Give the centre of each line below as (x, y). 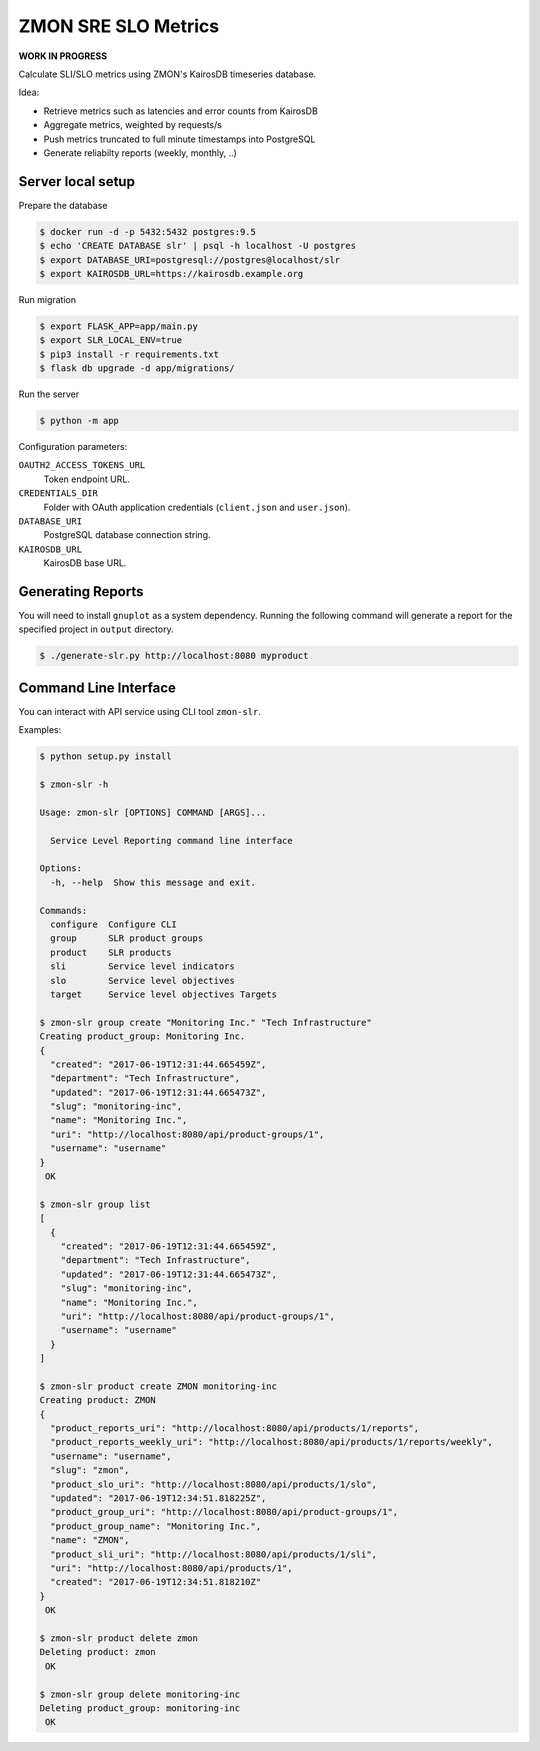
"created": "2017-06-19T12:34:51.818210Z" (156, 1582)
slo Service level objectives (142, 980)
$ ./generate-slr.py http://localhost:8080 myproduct (174, 656)
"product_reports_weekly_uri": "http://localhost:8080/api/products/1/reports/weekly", (272, 1442)
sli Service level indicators (142, 966)
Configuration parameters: (73, 447)
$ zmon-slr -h (74, 784)
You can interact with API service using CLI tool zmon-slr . (140, 711)
